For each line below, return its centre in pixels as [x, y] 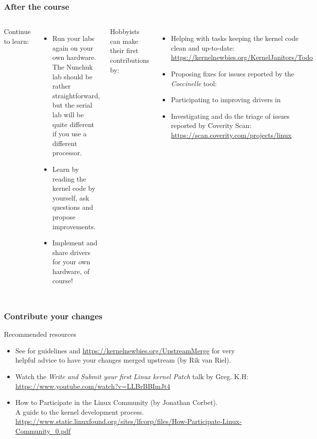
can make [124, 41]
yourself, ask [71, 197]
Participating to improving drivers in [226, 100]
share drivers [72, 252]
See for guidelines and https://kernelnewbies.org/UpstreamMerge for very [125, 350]
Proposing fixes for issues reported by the [233, 73]
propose [64, 216]
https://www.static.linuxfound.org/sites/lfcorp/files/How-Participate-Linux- [128, 421]
